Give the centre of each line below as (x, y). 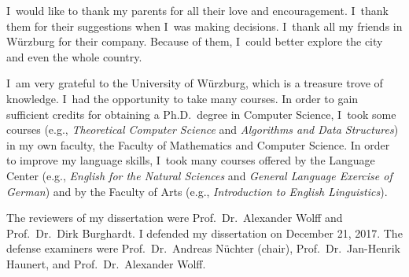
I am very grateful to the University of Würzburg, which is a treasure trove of (195, 83)
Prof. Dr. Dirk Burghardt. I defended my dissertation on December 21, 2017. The (204, 233)
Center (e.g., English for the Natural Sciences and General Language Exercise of (199, 175)
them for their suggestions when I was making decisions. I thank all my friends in (204, 26)
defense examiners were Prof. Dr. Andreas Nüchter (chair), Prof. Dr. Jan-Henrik (203, 248)
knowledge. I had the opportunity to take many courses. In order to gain (182, 98)
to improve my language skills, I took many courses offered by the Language (191, 160)
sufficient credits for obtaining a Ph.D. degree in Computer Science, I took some (201, 114)
